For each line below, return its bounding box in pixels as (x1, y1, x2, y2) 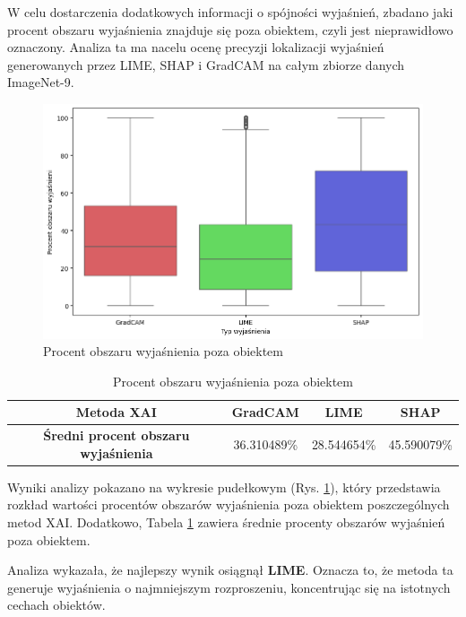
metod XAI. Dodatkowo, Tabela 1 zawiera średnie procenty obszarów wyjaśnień (7, 513, 445, 532)
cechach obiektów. (7, 595, 106, 614)
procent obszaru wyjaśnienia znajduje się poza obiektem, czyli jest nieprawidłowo (7, 20, 453, 39)
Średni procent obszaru (43, 426, 190, 445)
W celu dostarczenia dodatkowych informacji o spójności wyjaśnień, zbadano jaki (7, 3, 453, 21)
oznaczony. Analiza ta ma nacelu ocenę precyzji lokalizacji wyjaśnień (7, 38, 384, 56)
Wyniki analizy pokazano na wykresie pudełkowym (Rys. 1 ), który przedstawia (7, 477, 441, 496)
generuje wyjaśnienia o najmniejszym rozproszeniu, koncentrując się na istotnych (7, 578, 451, 596)
